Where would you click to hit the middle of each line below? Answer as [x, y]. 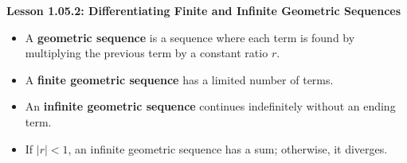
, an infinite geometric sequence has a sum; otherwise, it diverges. [228, 148]
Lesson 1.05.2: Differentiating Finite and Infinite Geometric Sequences [204, 10]
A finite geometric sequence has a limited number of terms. [179, 79]
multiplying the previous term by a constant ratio [147, 53]
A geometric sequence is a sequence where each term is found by [190, 37]
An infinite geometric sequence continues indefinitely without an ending [210, 106]
